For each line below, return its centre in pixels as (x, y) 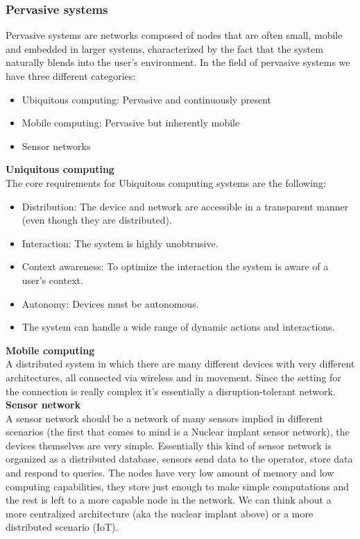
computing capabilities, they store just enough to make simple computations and (178, 486)
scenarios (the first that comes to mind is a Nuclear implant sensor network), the (178, 432)
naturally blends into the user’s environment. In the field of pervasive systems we (178, 62)
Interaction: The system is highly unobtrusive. (120, 243)
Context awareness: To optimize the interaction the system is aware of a (175, 266)
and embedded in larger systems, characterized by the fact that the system (164, 48)
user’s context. (52, 280)
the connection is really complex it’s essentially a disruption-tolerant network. (171, 391)
